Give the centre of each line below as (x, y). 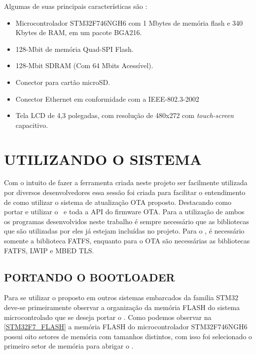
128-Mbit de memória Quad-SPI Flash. (74, 49)
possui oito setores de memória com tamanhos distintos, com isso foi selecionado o (128, 336)
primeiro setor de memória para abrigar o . (69, 346)
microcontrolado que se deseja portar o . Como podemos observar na (108, 317)
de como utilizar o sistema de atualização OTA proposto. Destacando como (118, 202)
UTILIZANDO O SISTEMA (103, 159)
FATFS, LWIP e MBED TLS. (49, 250)
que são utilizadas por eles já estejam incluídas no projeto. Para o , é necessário (124, 231)
